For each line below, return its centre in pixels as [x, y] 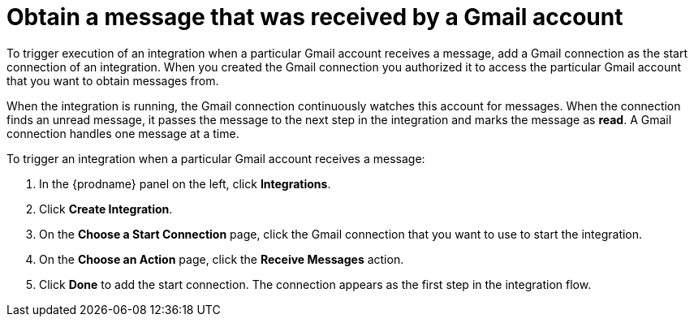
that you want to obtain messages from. [113, 80]
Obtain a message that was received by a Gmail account [315, 17]
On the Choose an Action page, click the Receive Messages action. [222, 259]
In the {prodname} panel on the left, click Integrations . [185, 183]
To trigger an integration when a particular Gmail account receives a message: [216, 158]
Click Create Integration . [106, 209]
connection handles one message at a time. [123, 133]
